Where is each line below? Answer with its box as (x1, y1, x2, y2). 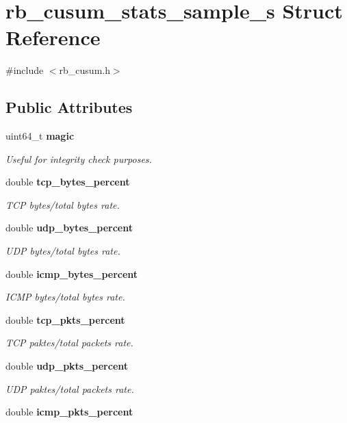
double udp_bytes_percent (5, 220, 133, 235)
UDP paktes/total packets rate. (5, 381, 134, 396)
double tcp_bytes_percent (5, 175, 130, 189)
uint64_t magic (5, 129, 75, 143)
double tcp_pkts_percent (5, 312, 125, 326)
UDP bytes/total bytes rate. (5, 244, 120, 258)
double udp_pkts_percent (5, 359, 129, 373)
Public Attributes (5, 97, 133, 118)
